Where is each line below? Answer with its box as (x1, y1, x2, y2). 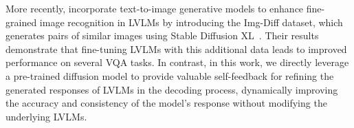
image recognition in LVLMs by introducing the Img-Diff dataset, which (39, 14, 343, 29)
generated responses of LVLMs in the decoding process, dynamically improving (5, 82, 338, 96)
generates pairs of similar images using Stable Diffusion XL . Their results (5, 28, 319, 43)
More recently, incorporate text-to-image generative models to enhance (5, 1, 304, 15)
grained (5, 14, 37, 29)
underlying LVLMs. (5, 109, 87, 123)
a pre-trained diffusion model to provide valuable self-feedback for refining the (5, 68, 334, 83)
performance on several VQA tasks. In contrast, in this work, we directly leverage (5, 55, 349, 70)
